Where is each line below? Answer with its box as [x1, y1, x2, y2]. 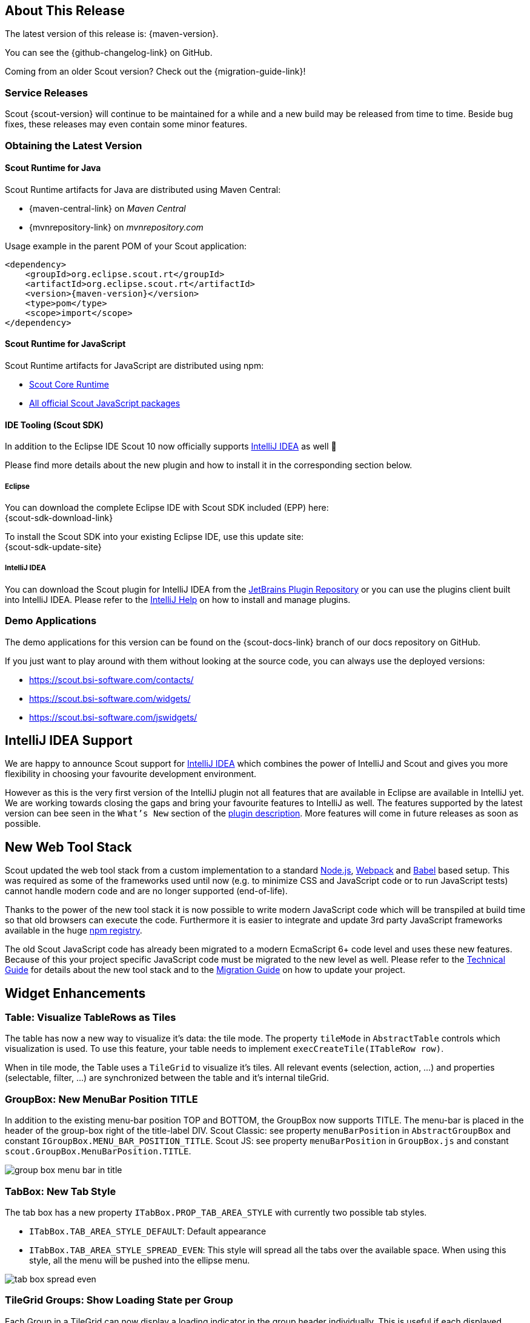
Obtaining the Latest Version [5, 139, 142, 152]
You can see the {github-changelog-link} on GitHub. [5, 47, 213, 58]
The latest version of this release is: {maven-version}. [5, 29, 219, 39]
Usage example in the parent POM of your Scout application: [5, 240, 247, 251]
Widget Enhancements [5, 985, 146, 1001]
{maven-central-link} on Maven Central [29, 203, 186, 214]
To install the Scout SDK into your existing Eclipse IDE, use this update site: [5, 531, 304, 542]
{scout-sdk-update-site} [5, 541, 102, 552]
